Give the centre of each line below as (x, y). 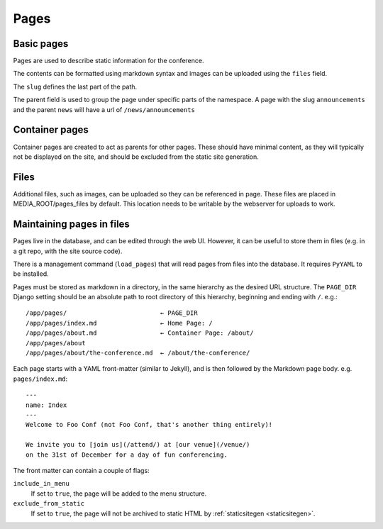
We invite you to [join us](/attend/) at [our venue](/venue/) (138, 445)
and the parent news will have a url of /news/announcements (104, 109)
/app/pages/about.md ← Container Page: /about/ (140, 333)
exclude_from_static (49, 504)
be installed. (31, 274)
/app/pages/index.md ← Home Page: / (119, 323)
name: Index (46, 405)
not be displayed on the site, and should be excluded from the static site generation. (136, 157)
